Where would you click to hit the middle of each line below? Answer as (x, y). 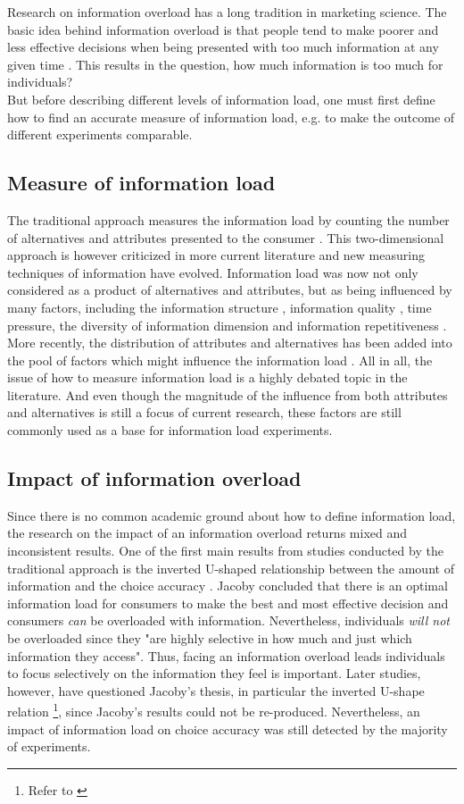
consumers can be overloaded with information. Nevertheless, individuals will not (229, 620)
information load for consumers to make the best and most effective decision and (228, 603)
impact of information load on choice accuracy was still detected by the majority (228, 729)
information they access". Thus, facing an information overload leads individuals (226, 655)
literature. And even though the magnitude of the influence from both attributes (228, 394)
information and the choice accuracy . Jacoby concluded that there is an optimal (228, 586)
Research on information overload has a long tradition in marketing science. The (227, 12)
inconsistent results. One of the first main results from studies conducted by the (225, 551)
